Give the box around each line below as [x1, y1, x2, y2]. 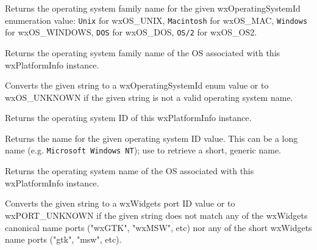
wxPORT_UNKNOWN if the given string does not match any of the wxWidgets [5, 208, 308, 221]
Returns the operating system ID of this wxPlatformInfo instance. [5, 111, 252, 124]
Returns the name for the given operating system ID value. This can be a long [5, 131, 298, 144]
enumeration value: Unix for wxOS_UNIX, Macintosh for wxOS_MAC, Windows [5, 13, 308, 26]
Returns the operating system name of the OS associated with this [5, 164, 254, 177]
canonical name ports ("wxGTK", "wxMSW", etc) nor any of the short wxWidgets [5, 221, 312, 233]
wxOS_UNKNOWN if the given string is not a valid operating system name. [5, 90, 293, 103]
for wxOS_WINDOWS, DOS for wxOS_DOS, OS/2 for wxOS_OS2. [5, 26, 257, 39]
